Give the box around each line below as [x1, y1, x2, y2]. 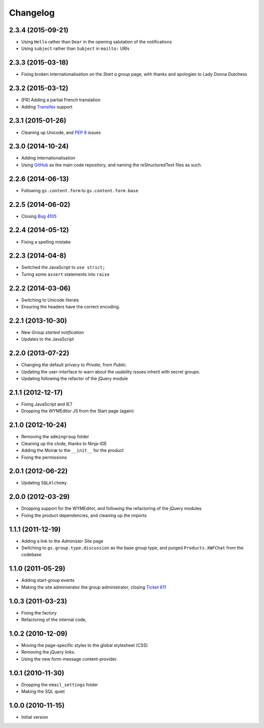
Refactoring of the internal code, [21, 617, 87, 623]
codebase [21, 552, 42, 557]
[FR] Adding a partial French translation [21, 97, 101, 103]
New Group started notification [21, 330, 84, 335]
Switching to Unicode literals [21, 297, 79, 303]
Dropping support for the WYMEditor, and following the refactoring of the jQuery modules [21, 506, 202, 511]
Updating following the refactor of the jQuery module [21, 375, 128, 381]
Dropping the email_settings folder [21, 682, 98, 687]
